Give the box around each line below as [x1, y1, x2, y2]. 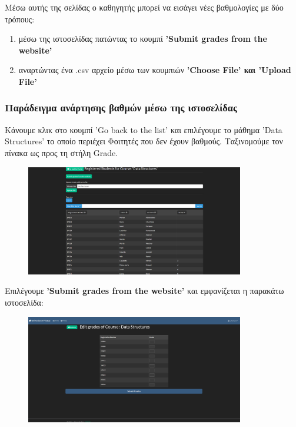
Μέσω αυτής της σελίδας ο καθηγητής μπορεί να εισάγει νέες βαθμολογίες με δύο [5, 1, 284, 13]
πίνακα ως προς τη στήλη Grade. [5, 146, 118, 158]
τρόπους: [5, 12, 35, 25]
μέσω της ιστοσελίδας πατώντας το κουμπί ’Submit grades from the [18, 32, 267, 45]
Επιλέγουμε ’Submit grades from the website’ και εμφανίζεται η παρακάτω [5, 284, 284, 297]
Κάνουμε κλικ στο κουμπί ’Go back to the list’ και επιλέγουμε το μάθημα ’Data [5, 123, 282, 135]
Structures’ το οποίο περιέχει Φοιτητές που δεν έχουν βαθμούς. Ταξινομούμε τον [5, 135, 283, 147]
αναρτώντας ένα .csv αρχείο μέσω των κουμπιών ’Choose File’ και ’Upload [18, 64, 291, 76]
